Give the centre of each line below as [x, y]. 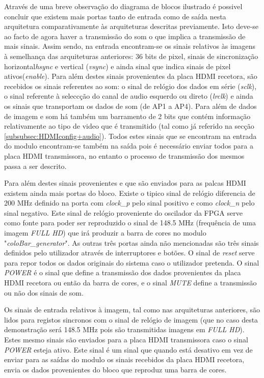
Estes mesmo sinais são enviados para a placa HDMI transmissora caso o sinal [126, 339]
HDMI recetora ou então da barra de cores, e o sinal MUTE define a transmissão [130, 283]
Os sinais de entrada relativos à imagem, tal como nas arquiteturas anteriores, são [132, 310]
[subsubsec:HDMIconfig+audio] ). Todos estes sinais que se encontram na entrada [130, 136]
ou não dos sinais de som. [44, 292]
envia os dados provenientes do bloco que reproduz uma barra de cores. [115, 369]
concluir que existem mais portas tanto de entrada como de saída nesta [115, 16]
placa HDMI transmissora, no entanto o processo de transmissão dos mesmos [124, 155]
